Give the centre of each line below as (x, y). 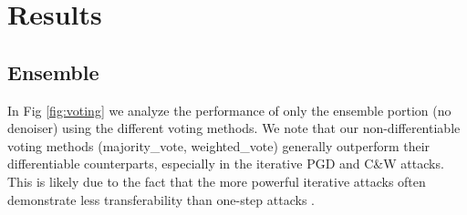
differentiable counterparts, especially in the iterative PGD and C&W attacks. (226, 164)
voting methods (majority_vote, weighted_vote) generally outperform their (219, 145)
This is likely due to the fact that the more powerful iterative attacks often (217, 181)
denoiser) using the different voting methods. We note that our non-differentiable (234, 128)
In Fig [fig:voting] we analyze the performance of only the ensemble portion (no (229, 110)
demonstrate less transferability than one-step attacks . (161, 199)
